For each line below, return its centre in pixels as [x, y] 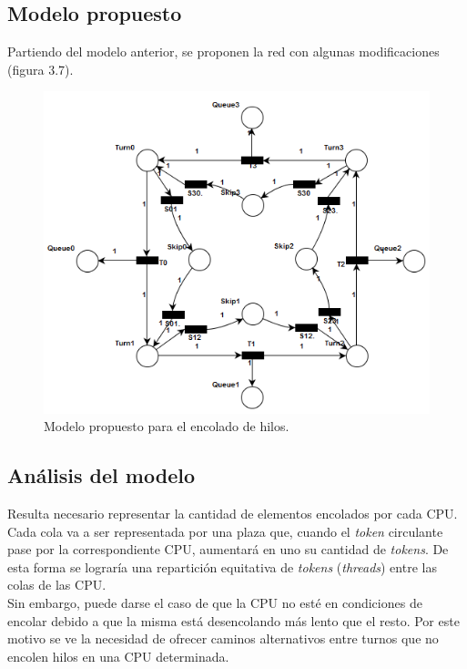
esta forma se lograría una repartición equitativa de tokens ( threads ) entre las [222, 566]
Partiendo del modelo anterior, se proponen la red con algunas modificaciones [223, 51]
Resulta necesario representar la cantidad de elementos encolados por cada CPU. [233, 514]
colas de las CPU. [57, 585]
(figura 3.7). [41, 69]
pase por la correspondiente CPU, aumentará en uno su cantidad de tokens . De [228, 549]
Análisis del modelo [101, 475]
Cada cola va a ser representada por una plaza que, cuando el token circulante [225, 531]
